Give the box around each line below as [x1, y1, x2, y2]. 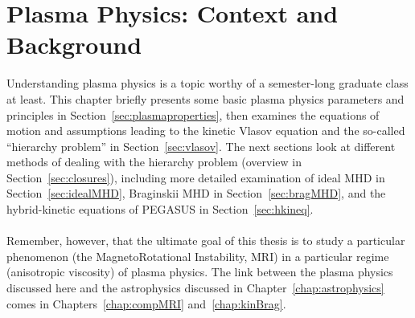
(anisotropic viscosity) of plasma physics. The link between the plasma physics [6, 263, 393, 280]
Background [6, 28, 142, 61]
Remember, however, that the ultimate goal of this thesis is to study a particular [6, 232, 405, 249]
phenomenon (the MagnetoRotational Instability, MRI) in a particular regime [6, 247, 389, 264]
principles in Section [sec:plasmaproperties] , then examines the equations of [6, 106, 380, 123]
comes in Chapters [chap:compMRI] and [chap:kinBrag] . [6, 295, 286, 312]
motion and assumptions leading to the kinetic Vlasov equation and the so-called [6, 122, 405, 139]
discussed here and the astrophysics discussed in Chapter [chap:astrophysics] [6, 279, 384, 296]
